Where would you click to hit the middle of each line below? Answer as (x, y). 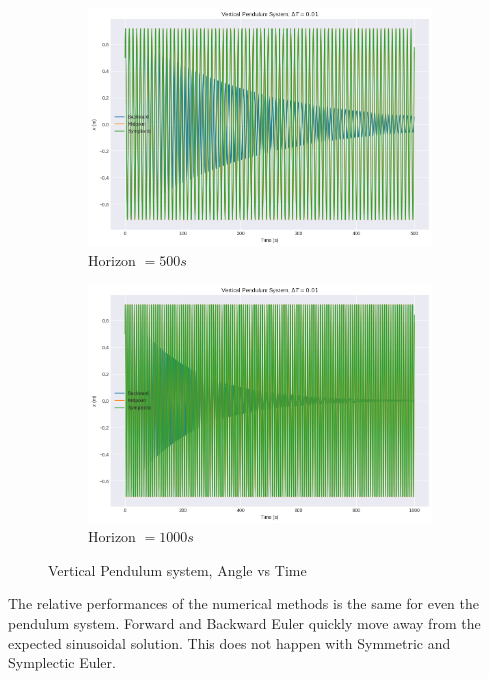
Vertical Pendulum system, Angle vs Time (177, 569)
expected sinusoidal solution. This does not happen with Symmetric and (229, 642)
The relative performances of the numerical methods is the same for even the (244, 603)
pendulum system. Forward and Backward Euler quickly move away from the (244, 623)
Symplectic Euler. (62, 662)
